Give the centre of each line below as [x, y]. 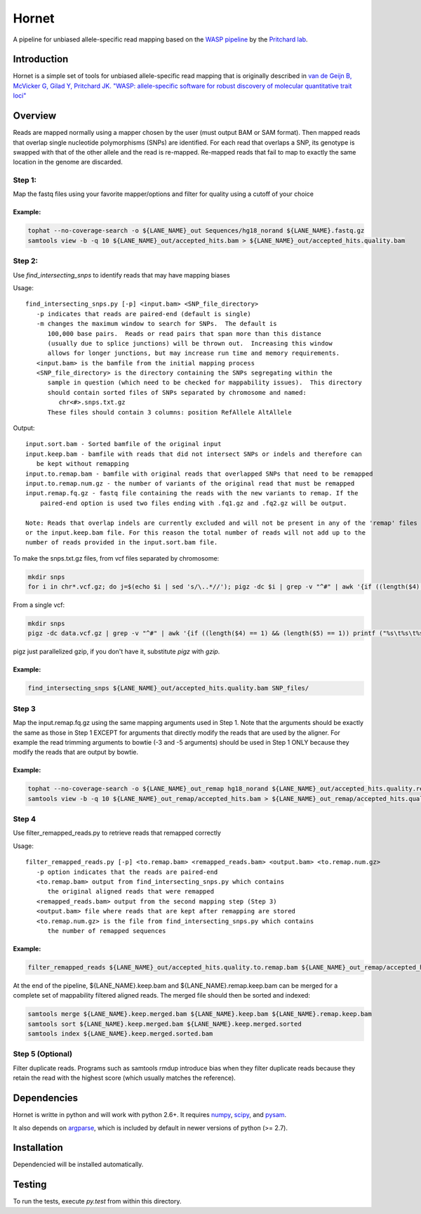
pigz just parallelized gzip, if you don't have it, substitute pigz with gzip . [116, 652]
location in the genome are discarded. [68, 162]
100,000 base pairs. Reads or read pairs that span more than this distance [185, 333]
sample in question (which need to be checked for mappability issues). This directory [205, 383]
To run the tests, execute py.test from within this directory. [97, 1201]
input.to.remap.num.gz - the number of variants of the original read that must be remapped [190, 483]
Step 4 [25, 819]
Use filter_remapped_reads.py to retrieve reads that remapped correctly [117, 833]
